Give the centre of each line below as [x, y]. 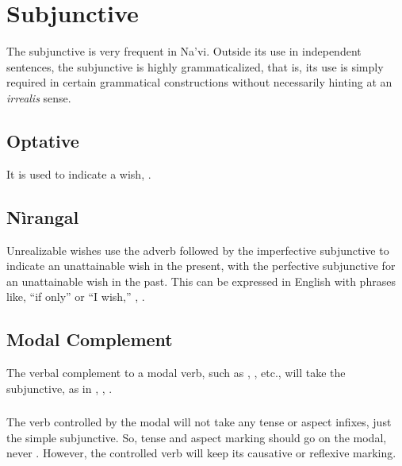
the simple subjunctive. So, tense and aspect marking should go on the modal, [197, 437]
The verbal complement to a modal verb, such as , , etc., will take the [176, 373]
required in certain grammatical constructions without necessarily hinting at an [199, 82]
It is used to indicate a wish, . [79, 173]
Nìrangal [43, 216]
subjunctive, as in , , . [59, 388]
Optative [43, 140]
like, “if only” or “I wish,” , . [76, 297]
